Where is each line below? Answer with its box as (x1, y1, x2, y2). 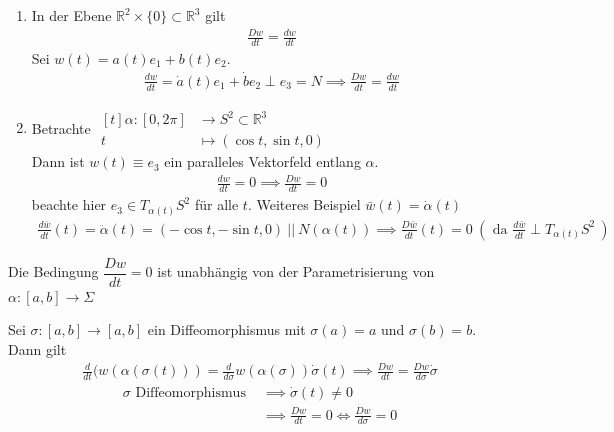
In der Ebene (31, 5, 112, 25)
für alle (194, 194, 239, 215)
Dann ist (31, 151, 85, 172)
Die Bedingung (8, 261, 99, 282)
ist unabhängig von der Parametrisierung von (157, 261, 435, 282)
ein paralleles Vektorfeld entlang (164, 151, 361, 172)
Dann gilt (8, 338, 67, 359)
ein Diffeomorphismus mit (147, 319, 306, 340)
